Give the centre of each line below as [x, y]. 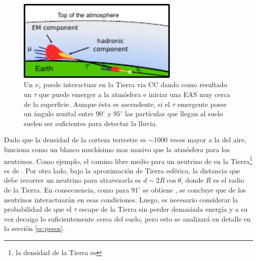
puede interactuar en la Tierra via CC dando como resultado [135, 84]
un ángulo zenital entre [59, 114]
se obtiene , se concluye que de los [194, 190]
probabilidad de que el [38, 209]
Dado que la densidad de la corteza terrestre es [75, 140]
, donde [192, 180]
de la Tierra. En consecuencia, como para [67, 190]
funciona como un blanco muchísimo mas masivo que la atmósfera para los [117, 149]
